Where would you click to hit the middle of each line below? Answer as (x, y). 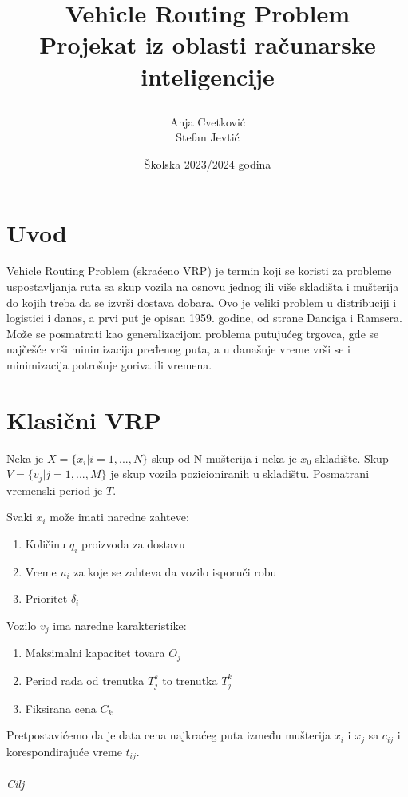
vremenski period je (55, 490)
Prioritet (46, 598)
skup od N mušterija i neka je (224, 458)
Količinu (46, 543)
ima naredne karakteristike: (120, 625)
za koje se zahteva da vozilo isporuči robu (175, 571)
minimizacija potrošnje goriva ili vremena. (109, 365)
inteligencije (208, 76)
